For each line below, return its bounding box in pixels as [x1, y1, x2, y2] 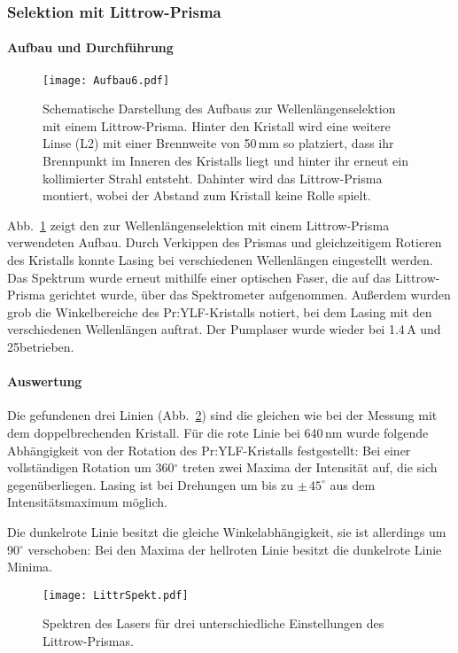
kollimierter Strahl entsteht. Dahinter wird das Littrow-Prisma [43, 168, 383, 187]
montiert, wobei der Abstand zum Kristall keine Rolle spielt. [43, 186, 371, 205]
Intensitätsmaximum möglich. [7, 493, 167, 511]
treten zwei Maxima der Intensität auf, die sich [182, 458, 438, 477]
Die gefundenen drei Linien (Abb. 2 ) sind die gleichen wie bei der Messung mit [7, 406, 438, 424]
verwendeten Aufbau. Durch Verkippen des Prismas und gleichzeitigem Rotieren [7, 233, 442, 252]
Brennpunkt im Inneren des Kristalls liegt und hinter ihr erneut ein [43, 152, 408, 170]
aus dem [330, 475, 376, 494]
